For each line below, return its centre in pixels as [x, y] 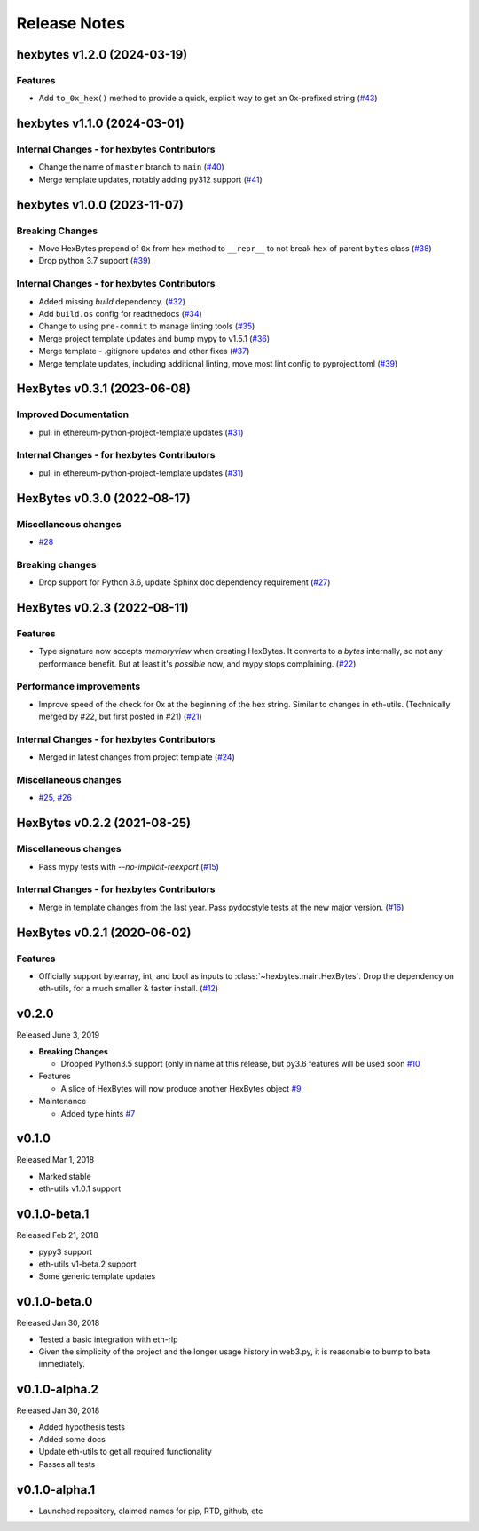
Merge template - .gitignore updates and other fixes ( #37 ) [144, 351]
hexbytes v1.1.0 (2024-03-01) [101, 124]
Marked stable [65, 1176]
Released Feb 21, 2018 [57, 1235]
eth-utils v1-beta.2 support [87, 1264]
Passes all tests [67, 1464]
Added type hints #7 [98, 1113]
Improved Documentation [73, 414]
